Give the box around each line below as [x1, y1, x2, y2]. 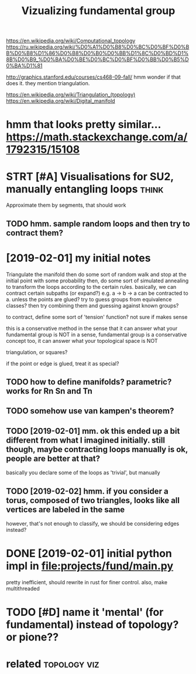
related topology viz [6, 658, 99, 670]
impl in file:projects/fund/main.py [6, 560, 174, 573]
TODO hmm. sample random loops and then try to [6, 218, 190, 228]
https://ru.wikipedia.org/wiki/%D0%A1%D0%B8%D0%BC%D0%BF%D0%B [6, 43, 190, 50]
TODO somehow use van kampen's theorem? [6, 406, 174, 416]
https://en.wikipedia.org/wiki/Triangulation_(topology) [6, 91, 136, 98]
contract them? [6, 228, 63, 238]
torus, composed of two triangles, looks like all [6, 495, 180, 505]
